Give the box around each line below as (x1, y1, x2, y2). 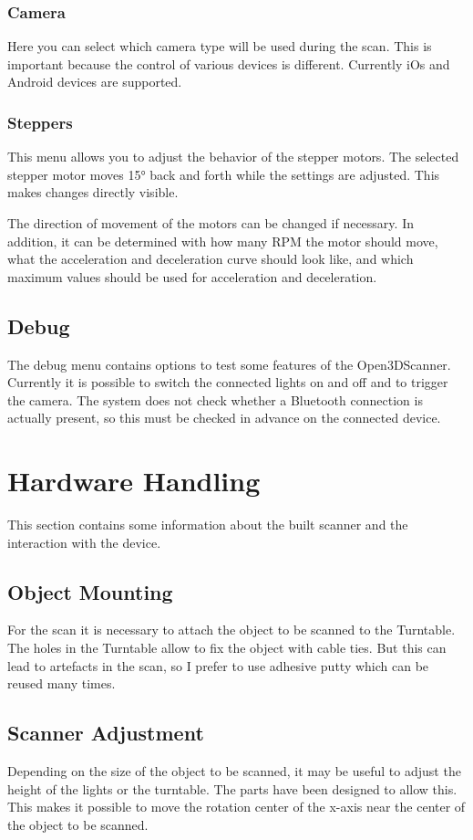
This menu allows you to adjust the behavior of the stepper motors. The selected (7, 147, 459, 166)
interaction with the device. (7, 532, 161, 551)
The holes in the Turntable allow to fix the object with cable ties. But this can (7, 638, 447, 657)
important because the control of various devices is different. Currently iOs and (7, 54, 450, 73)
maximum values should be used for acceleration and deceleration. (7, 267, 377, 286)
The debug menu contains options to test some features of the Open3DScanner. (7, 354, 451, 373)
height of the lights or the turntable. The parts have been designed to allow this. (7, 779, 458, 798)
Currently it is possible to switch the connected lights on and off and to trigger (7, 373, 448, 392)
